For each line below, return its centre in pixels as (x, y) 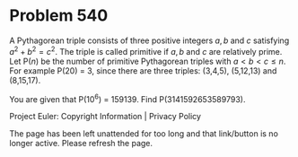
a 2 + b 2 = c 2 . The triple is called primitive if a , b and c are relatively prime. (146, 50)
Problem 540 (59, 16)
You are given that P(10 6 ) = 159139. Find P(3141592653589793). (127, 98)
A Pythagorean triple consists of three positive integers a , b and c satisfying (149, 40)
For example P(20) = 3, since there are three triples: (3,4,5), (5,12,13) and (143, 70)
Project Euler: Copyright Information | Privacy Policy (105, 117)
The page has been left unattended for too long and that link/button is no (144, 134)
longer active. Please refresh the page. (81, 144)
